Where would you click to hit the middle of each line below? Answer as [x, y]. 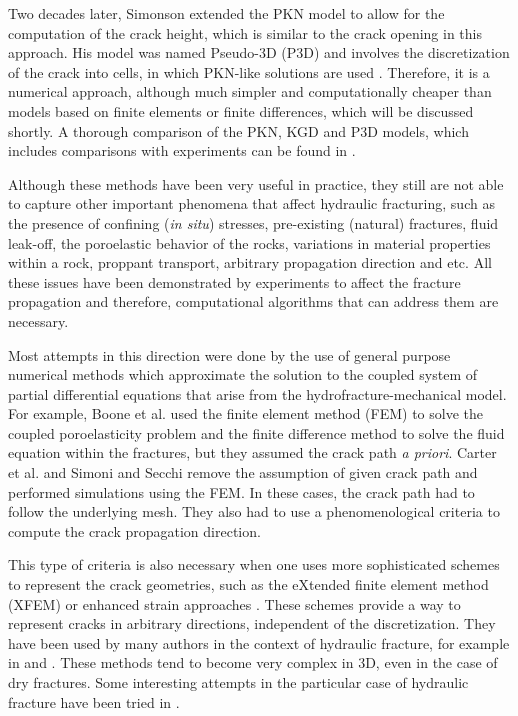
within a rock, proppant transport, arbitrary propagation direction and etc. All [250, 262]
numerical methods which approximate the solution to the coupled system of [242, 374]
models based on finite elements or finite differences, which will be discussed [241, 110]
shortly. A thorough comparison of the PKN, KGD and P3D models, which [238, 130]
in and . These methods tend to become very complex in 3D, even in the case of [253, 662]
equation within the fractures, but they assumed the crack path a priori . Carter [252, 452]
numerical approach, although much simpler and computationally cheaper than [250, 91]
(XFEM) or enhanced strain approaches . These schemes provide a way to [234, 603]
